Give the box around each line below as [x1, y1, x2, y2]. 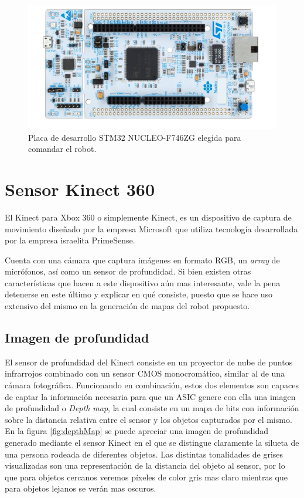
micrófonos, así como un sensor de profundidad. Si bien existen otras [5, 265, 251, 277]
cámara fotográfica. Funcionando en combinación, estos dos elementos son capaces [5, 379, 299, 391]
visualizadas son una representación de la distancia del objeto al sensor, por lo [5, 459, 285, 472]
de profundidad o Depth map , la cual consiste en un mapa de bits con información [5, 402, 299, 414]
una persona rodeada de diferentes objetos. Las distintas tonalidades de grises [5, 448, 283, 460]
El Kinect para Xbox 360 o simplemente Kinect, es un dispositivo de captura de [5, 211, 292, 223]
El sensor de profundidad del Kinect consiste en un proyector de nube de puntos [5, 355, 293, 368]
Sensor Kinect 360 [5, 177, 155, 201]
